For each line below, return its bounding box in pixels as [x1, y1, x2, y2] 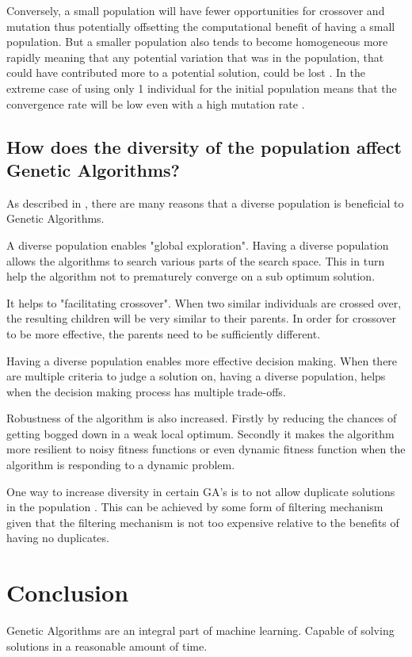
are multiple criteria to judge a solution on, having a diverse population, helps [6, 368, 386, 384]
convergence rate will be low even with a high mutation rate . [6, 95, 305, 112]
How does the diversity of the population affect [6, 134, 402, 159]
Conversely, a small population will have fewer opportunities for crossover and [6, 2, 385, 18]
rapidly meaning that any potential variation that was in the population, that [6, 48, 384, 65]
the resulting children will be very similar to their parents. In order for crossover [6, 310, 396, 327]
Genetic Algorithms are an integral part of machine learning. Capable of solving [6, 622, 395, 639]
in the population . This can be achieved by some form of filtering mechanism [6, 498, 383, 515]
